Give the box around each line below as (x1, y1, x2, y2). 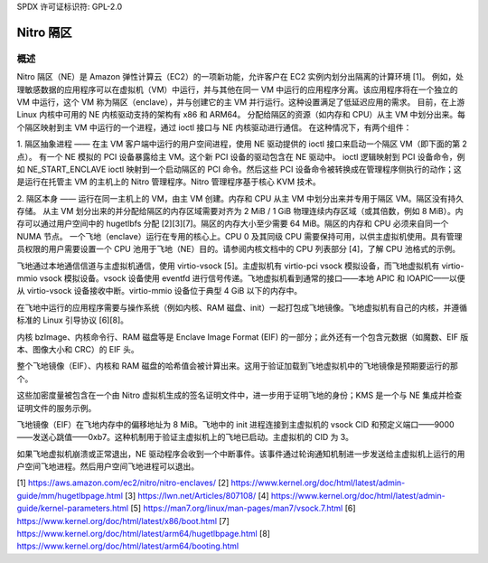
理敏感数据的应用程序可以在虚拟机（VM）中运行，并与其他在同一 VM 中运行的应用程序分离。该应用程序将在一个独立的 (16, 84, 458, 95)
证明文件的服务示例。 (16, 402, 97, 413)
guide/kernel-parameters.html (16, 502, 129, 514)
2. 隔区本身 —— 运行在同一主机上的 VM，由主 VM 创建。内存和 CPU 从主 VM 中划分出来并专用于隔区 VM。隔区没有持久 (16, 192, 465, 203)
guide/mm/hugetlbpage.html (16, 490, 124, 501)
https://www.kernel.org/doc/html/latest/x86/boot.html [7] (16, 515, 230, 526)
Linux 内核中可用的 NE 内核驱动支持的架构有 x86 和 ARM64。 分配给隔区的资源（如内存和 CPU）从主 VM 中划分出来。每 (16, 109, 465, 120)
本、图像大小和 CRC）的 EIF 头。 (16, 343, 139, 354)
